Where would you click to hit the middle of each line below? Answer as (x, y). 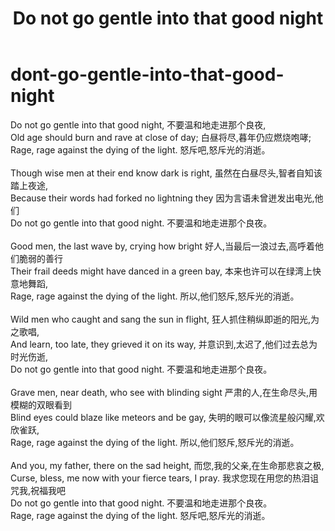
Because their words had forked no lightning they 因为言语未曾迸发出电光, (162, 198)
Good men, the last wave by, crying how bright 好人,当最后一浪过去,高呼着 (163, 246)
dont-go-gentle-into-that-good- (147, 74)
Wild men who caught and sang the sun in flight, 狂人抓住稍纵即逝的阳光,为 (165, 319)
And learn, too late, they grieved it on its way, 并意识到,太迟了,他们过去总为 (164, 344)
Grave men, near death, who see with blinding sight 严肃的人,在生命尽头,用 (164, 392)
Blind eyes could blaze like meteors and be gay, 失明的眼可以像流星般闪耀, (163, 417)
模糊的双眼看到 (41, 404)
